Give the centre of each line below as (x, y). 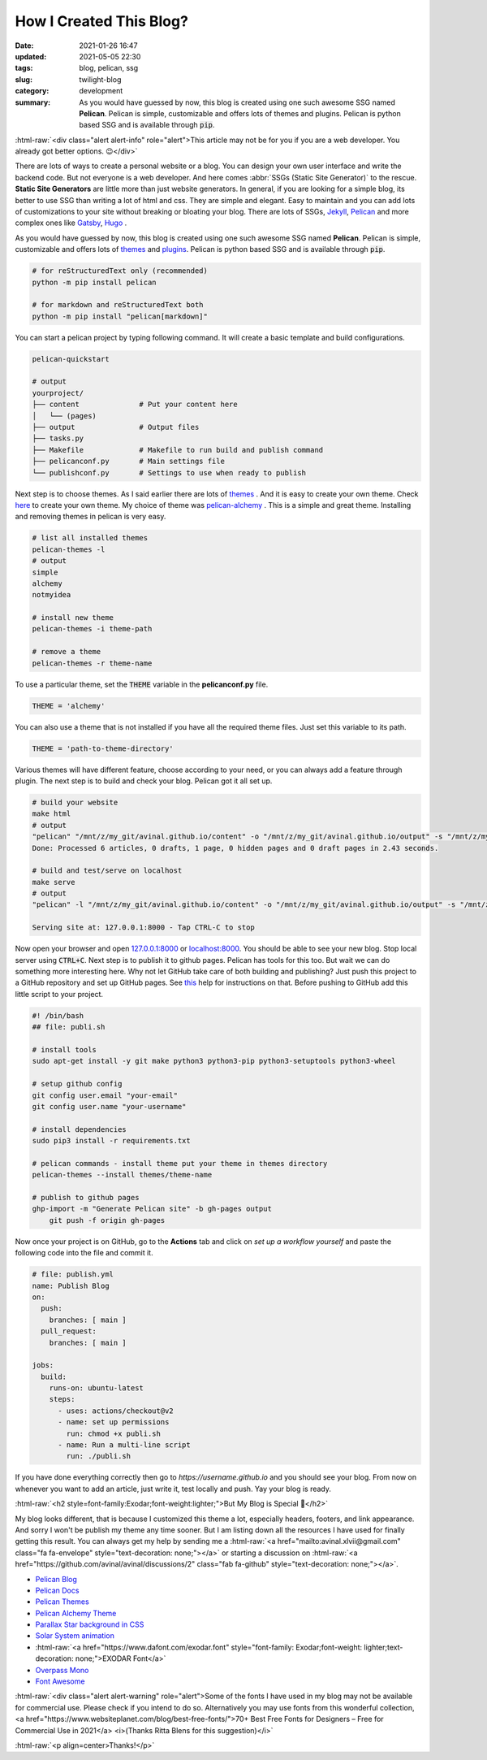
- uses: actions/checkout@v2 (116, 1411)
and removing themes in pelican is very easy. (91, 517)
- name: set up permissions (114, 1422)
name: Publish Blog (71, 1285)
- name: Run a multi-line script (124, 1445)
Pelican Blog (56, 1579)
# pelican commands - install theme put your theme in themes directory (180, 1163)
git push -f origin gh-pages (107, 1220)
